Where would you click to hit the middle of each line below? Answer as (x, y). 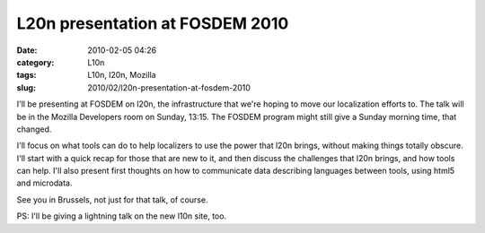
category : (35, 62)
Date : (27, 50)
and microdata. (44, 183)
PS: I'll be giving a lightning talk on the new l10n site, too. (122, 216)
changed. (34, 129)
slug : (26, 87)
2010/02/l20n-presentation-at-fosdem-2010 (169, 87)
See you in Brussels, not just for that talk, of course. (112, 199)
